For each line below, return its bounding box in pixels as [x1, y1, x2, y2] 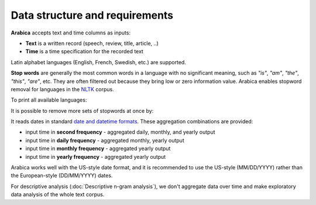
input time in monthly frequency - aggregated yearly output [25, 145, 171, 152]
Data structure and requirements [11, 9, 174, 22]
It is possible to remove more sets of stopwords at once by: [11, 107, 154, 114]
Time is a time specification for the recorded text [25, 48, 143, 55]
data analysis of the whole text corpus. [11, 191, 105, 198]
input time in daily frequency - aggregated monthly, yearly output [25, 137, 184, 144]
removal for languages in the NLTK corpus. [11, 85, 114, 93]
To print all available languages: [11, 96, 87, 103]
